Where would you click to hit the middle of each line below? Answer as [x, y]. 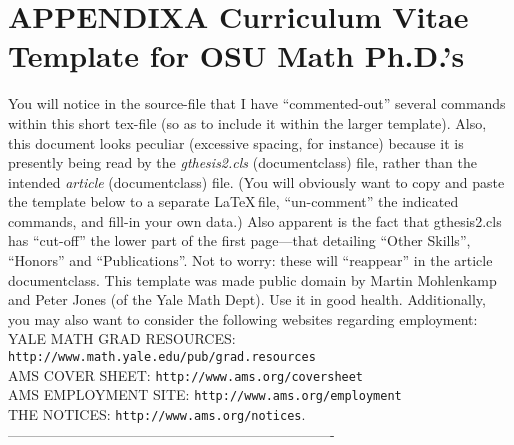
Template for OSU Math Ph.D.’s [236, 55]
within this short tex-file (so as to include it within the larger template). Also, [247, 122]
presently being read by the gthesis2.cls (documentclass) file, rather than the [242, 162]
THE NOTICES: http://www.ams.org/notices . [157, 414]
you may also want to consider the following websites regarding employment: [243, 318]
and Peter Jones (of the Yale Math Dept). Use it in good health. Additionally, [247, 299]
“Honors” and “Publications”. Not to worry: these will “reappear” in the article [250, 260]
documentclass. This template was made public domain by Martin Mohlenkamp [252, 279]
